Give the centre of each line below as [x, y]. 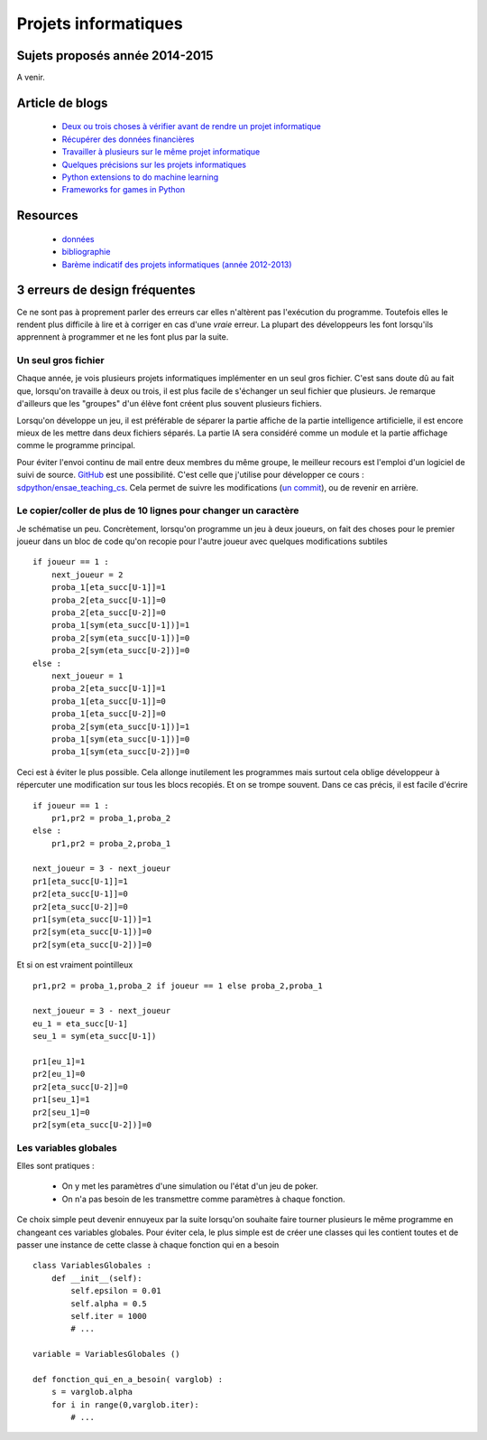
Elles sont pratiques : [55, 1166]
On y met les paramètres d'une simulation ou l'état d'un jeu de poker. [190, 1186]
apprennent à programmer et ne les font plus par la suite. [123, 337]
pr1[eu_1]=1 [59, 1061]
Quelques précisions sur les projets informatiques [154, 164]
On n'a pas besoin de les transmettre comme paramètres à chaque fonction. [204, 1199]
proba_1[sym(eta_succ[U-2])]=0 [120, 752]
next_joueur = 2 [87, 575]
